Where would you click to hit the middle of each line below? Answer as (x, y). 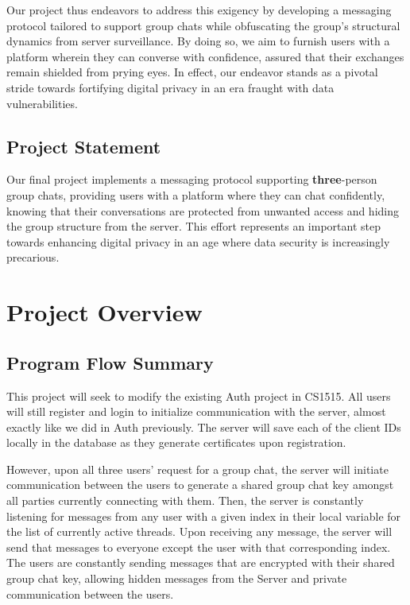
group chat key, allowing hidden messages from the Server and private (177, 578)
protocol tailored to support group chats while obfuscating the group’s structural (203, 25)
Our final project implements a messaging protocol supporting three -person (192, 179)
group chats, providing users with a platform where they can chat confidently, (196, 194)
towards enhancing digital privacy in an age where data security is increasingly (198, 241)
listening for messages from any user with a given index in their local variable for (204, 516)
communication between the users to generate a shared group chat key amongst (200, 485)
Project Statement (84, 146)
